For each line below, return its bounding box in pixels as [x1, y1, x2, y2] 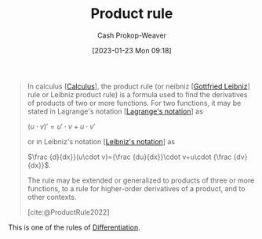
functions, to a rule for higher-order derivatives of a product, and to [27, 183, 246, 193]
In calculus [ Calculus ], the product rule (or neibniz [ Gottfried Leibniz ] [27, 81, 251, 91]
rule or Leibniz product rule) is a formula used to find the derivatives [27, 89, 248, 99]
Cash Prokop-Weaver [96, 31, 167, 40]
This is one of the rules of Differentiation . [8, 223, 140, 232]
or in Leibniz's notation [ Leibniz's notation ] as [27, 136, 175, 146]
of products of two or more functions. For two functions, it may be [27, 98, 242, 107]
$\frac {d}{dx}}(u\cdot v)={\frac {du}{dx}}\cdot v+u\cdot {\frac [27, 152, 232, 161]
